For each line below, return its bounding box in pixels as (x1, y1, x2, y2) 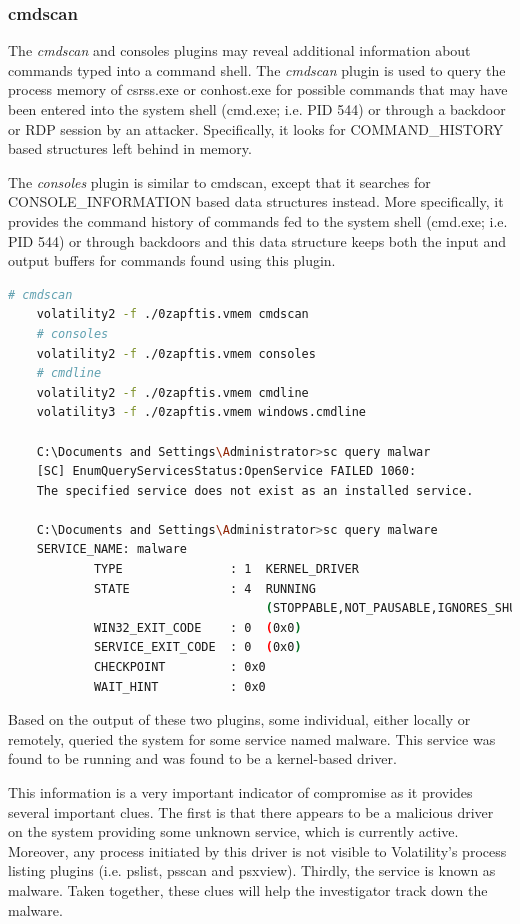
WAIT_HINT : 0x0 (93, 679, 266, 694)
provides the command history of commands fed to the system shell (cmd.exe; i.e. (8, 210, 508, 231)
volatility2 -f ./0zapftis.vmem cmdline (36, 385, 309, 400)
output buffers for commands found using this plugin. (8, 250, 336, 271)
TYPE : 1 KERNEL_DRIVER (93, 562, 359, 577)
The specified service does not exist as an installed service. (36, 483, 474, 498)
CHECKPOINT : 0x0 (93, 660, 266, 675)
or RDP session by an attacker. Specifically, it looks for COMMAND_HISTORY (8, 118, 504, 139)
